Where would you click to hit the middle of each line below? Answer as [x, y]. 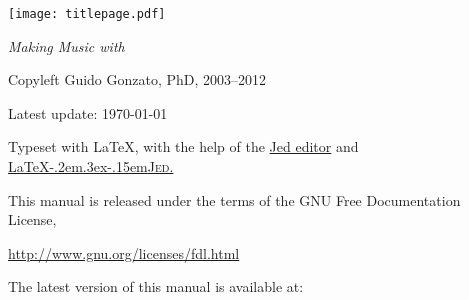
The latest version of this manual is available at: [156, 286]
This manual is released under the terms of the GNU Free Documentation [234, 199]
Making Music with [66, 45]
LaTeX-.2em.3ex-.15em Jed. [91, 166]
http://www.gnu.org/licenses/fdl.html [124, 252]
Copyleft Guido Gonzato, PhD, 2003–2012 [137, 79]
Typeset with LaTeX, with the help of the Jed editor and [183, 146]
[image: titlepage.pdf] [87, 14]
